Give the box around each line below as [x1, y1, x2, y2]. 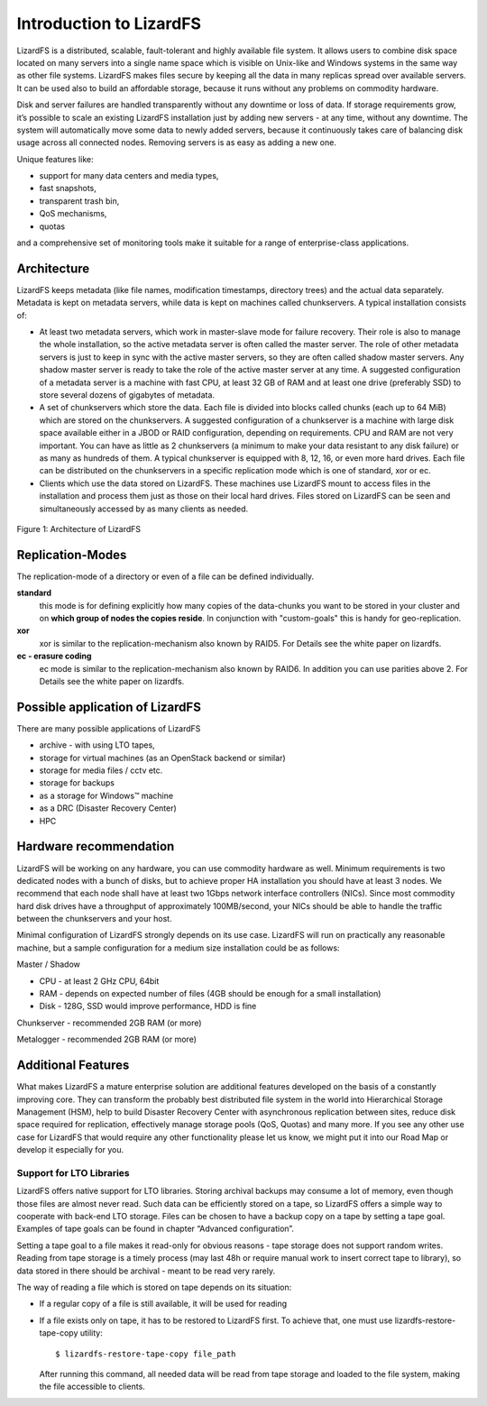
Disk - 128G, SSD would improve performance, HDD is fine [39, 1001, 257, 1012]
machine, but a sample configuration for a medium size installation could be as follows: [16, 942, 340, 953]
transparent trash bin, [39, 195, 120, 207]
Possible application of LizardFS [16, 699, 202, 714]
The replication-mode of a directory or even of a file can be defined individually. [16, 571, 315, 582]
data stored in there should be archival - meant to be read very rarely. [16, 1265, 275, 1276]
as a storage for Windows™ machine [39, 790, 174, 801]
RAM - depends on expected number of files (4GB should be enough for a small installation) [39, 988, 381, 999]
